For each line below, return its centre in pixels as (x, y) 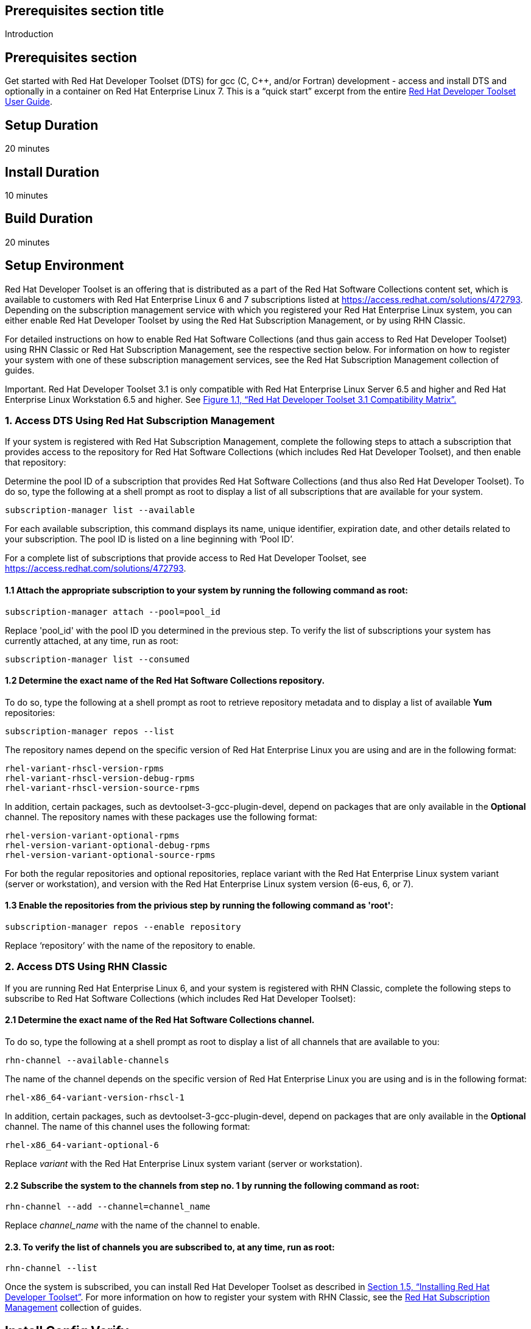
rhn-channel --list (51, 1268)
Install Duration (52, 172)
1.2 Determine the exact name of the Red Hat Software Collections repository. (165, 681)
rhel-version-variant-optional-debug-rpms (108, 845)
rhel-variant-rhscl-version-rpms (85, 768)
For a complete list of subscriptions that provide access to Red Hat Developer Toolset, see (186, 558)
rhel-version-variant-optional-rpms (92, 835)
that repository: (36, 462)
